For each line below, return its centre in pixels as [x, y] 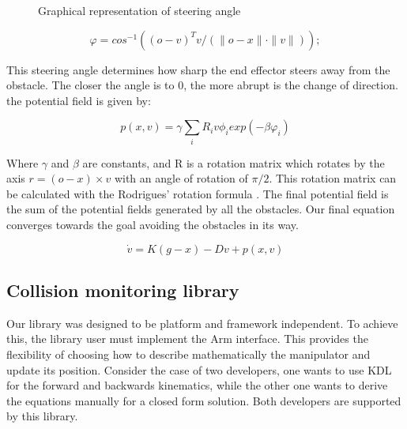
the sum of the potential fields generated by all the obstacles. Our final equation [201, 209]
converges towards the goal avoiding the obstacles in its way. [153, 225]
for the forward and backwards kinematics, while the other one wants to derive [197, 385]
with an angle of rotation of [181, 178]
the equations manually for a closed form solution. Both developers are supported [204, 400]
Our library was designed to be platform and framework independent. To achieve [202, 323]
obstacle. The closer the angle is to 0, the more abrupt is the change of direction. [202, 85]
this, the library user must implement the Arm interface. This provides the [187, 339]
